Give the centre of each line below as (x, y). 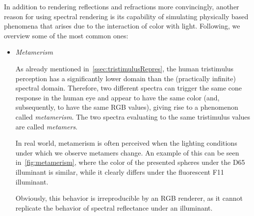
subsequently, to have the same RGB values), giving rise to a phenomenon (127, 107)
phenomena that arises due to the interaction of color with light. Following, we (122, 26)
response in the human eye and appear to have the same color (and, (117, 97)
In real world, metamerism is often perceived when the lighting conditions (126, 143)
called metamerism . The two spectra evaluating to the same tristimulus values (133, 116)
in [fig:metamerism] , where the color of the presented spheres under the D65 (130, 162)
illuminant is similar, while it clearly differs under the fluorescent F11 (120, 171)
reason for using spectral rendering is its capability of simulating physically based (126, 16)
